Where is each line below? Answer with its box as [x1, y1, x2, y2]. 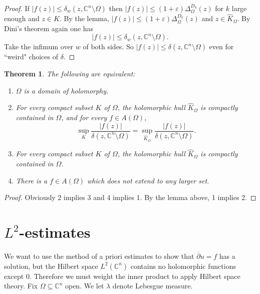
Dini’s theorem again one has [4, 23, 94, 33]
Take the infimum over [4, 41, 74, 52]
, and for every [61, 112, 107, 122]
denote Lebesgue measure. [112, 280, 193, 291]
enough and [4, 13, 40, 24]
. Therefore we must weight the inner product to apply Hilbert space [29, 270, 240, 281]
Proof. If [4, 3, 30, 13]
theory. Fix [4, 280, 38, 291]
